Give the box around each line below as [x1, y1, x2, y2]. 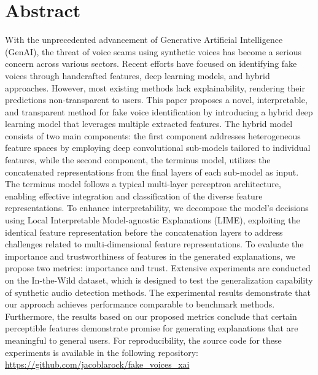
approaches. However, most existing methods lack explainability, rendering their [5, 81, 305, 94]
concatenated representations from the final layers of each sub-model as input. [5, 165, 299, 178]
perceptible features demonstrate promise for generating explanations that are [5, 322, 298, 334]
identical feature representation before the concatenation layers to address [5, 225, 283, 238]
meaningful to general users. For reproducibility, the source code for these [5, 333, 282, 346]
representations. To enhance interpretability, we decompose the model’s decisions [5, 201, 309, 214]
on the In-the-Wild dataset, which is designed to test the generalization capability [5, 274, 313, 286]
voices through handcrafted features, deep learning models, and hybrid [5, 69, 270, 82]
